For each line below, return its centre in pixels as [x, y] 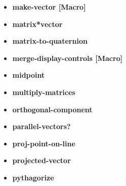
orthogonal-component [52, 109]
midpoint [29, 75]
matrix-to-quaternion [50, 41]
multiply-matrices [44, 92]
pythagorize [33, 177]
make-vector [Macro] [49, 7]
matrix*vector [37, 24]
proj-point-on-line [44, 143]
